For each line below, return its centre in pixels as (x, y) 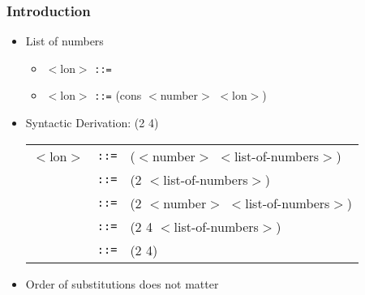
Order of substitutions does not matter (122, 283)
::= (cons (118, 95)
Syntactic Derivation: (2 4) (92, 123)
